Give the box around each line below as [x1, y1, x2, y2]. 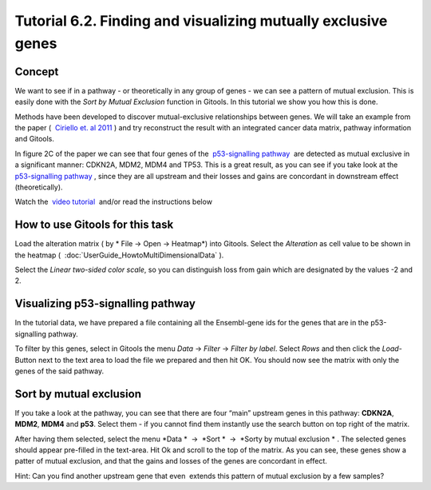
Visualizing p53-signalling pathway [14, 297, 196, 311]
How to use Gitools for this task [14, 218, 174, 232]
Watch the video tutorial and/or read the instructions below [14, 197, 213, 207]
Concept [14, 65, 59, 78]
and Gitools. [14, 134, 55, 144]
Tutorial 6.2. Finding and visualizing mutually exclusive [14, 12, 388, 30]
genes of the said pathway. [14, 366, 104, 376]
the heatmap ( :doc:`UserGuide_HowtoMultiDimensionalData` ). [14, 250, 224, 260]
